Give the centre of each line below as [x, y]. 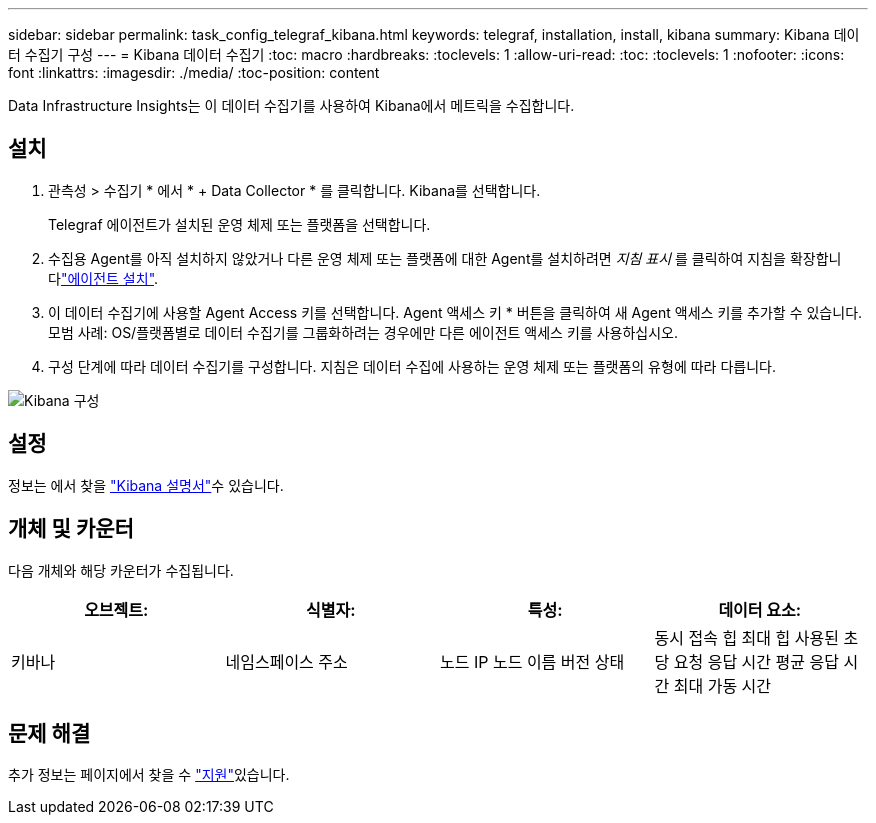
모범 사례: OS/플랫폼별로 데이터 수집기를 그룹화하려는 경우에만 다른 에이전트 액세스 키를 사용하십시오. [363, 332]
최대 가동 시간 [722, 685]
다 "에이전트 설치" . [103, 278]
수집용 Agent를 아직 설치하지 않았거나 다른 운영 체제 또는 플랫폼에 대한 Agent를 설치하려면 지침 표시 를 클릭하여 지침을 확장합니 [445, 258]
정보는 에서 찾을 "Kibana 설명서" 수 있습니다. [146, 485]
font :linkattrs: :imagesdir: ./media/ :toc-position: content [194, 72]
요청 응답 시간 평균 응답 [756, 661]
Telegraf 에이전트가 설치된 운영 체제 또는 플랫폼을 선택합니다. [239, 224]
